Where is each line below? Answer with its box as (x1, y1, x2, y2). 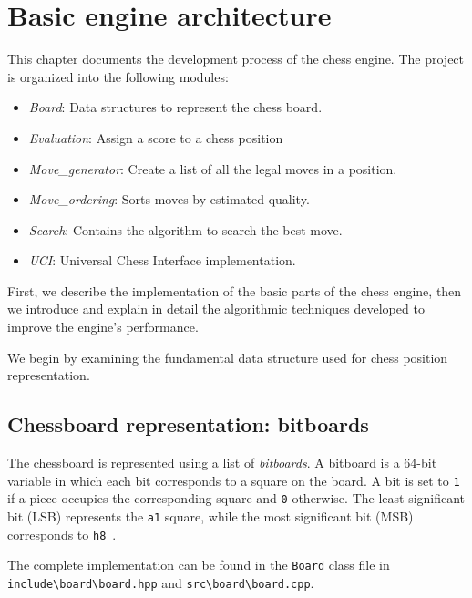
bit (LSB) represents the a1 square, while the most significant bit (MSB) (7, 506, 414, 525)
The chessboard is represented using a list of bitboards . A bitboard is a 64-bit (7, 453, 437, 472)
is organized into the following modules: (7, 67, 229, 86)
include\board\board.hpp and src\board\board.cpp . (7, 572, 314, 592)
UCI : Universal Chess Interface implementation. (28, 251, 296, 270)
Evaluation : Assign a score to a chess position (28, 128, 283, 147)
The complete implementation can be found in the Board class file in (7, 555, 390, 574)
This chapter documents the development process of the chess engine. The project (7, 49, 465, 68)
